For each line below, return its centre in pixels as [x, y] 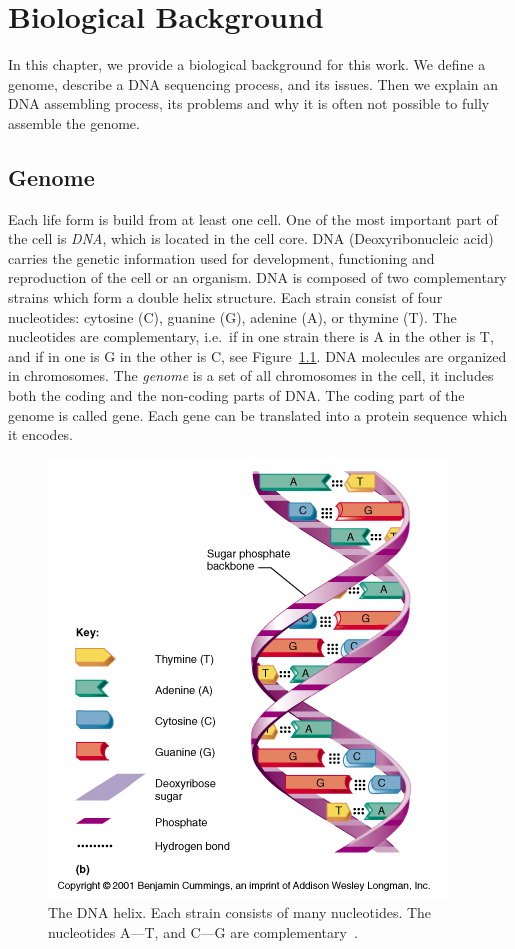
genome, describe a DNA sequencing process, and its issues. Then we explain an [253, 83]
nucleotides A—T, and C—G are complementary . [203, 932]
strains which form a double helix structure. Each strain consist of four [225, 297]
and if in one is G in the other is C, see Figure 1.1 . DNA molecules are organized [257, 355]
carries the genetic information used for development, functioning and [221, 257]
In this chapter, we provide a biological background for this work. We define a [247, 64]
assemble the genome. [74, 122]
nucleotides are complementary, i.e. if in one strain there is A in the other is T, [251, 336]
